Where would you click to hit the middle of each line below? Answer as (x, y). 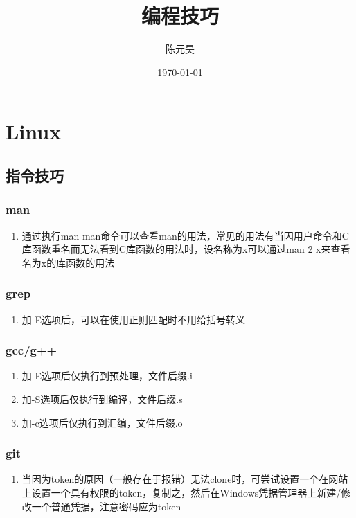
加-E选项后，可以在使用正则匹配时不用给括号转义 (133, 319)
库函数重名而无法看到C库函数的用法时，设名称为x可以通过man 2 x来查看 (186, 249)
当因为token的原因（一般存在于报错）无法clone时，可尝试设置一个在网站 (185, 479)
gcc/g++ (32, 350)
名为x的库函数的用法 (68, 262)
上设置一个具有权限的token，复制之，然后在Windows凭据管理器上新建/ (181, 492)
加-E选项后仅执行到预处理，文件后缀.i (107, 376)
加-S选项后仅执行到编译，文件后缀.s (102, 399)
